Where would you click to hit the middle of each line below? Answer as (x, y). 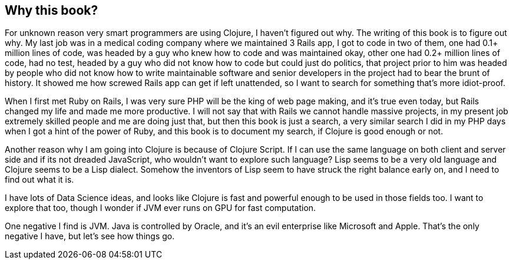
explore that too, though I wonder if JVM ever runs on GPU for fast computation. (160, 208)
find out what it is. (39, 180)
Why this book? (52, 10)
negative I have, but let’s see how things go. (90, 236)
